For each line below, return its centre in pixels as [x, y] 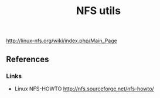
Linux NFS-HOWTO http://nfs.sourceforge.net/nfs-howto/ [84, 89]
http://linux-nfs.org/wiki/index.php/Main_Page [62, 41]
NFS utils [98, 11]
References [28, 59]
